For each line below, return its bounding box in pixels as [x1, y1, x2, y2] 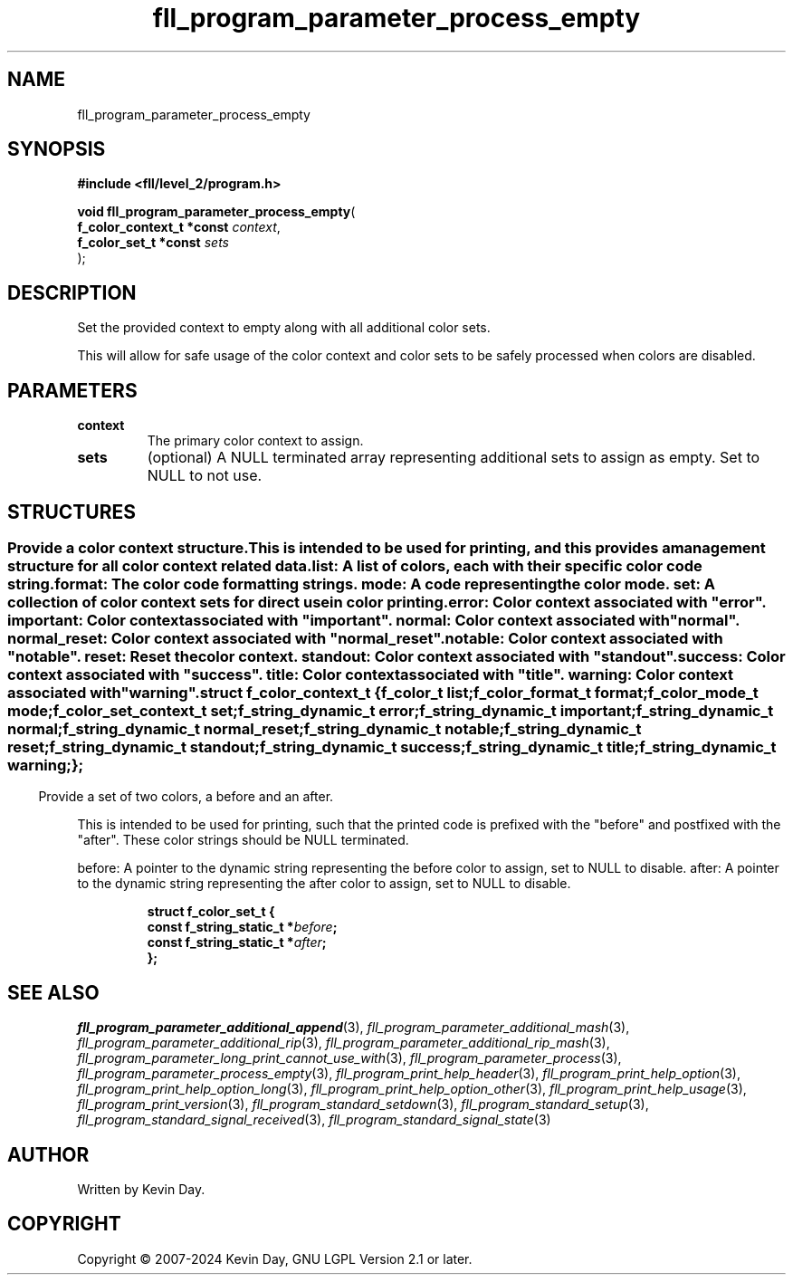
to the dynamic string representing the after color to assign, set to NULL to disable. [77, 875, 571, 892]
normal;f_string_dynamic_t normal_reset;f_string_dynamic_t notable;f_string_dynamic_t [7, 719, 642, 738]
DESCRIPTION [7, 281, 137, 304]
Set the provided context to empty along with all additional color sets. [77, 320, 491, 336]
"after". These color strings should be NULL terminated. [77, 832, 409, 848]
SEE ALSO [7, 981, 100, 1004]
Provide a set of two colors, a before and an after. [38, 789, 334, 805]
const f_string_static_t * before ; [147, 919, 338, 935]
